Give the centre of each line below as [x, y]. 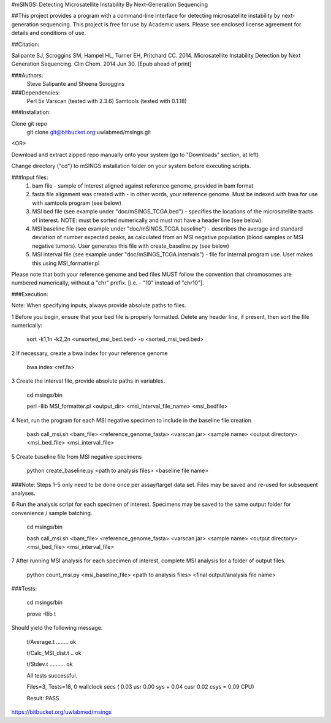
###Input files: [30, 177]
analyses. [24, 493]
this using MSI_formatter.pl [66, 263]
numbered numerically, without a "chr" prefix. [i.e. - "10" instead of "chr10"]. [108, 283]
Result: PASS [43, 698]
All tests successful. [52, 675]
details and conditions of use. [48, 33]
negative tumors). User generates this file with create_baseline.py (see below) [131, 246]
